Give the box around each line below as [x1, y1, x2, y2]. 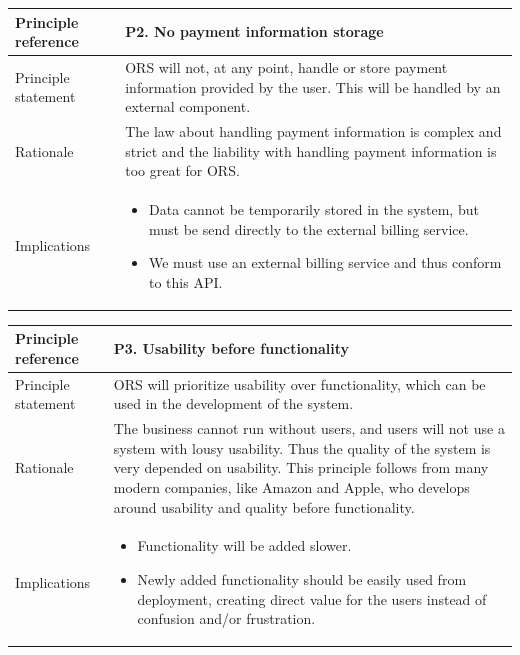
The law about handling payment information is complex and [125, 120, 502, 141]
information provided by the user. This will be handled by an [125, 76, 501, 97]
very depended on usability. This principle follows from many [113, 457, 489, 478]
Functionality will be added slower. [137, 535, 352, 556]
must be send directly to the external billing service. [149, 218, 469, 239]
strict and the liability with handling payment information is [125, 140, 497, 161]
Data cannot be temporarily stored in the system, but [149, 199, 479, 219]
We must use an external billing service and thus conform [149, 252, 502, 273]
